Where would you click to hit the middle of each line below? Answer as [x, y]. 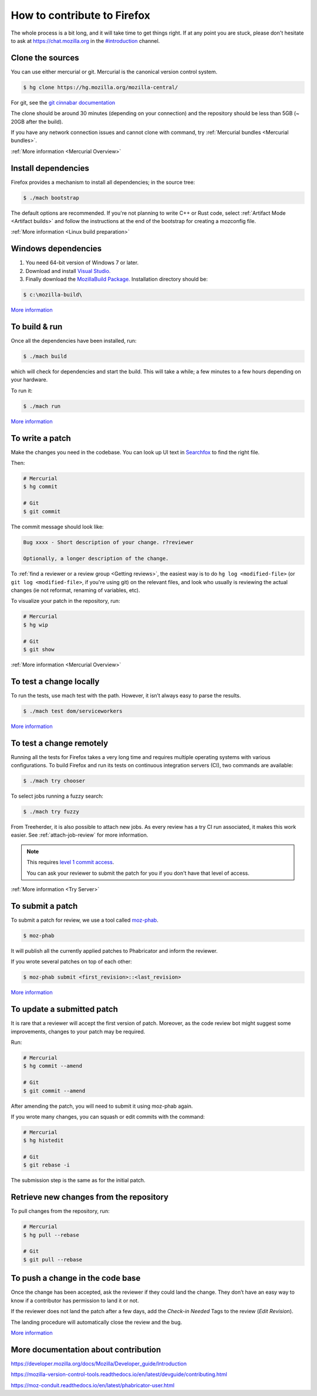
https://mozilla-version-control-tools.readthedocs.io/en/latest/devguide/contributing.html [119, 1374]
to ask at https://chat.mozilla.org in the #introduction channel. [85, 41]
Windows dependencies [56, 249]
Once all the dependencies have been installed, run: [74, 340]
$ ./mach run [42, 406]
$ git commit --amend [54, 1091]
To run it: [22, 390]
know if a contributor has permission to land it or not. [75, 1300]
